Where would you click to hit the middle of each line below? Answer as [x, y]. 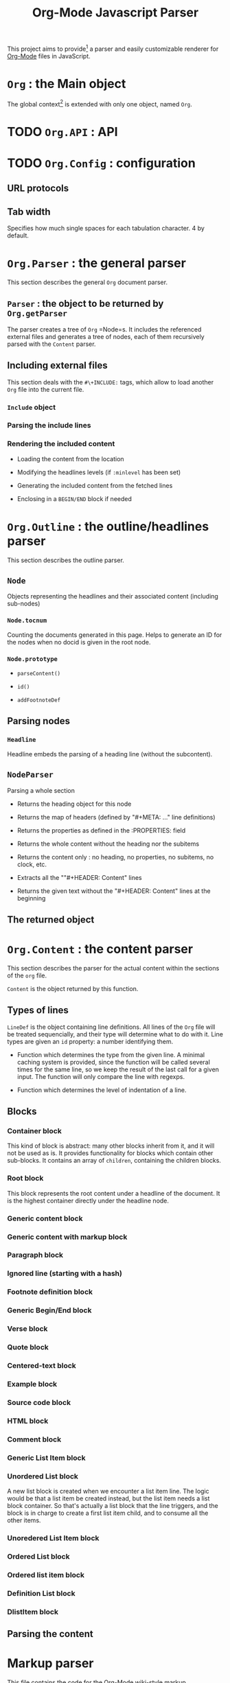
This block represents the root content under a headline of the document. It [114, 1193]
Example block [32, 1384]
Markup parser [50, 1663]
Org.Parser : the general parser [97, 263]
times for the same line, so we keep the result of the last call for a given [118, 1069]
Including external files [57, 365]
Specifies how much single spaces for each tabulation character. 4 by [106, 229]
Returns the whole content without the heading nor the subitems [108, 844]
